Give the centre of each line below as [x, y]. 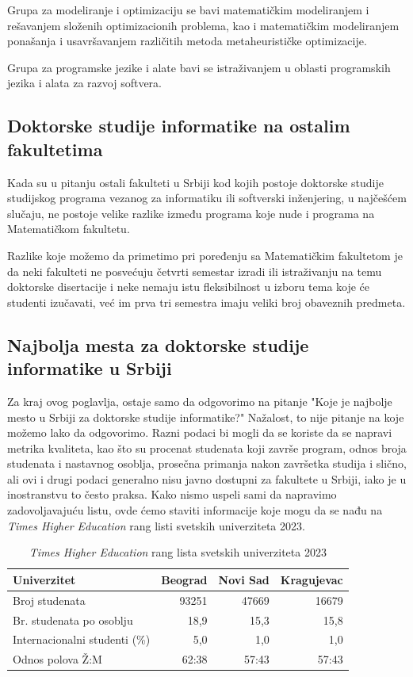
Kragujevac [312, 579]
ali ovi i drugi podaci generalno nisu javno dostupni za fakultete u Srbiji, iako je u [207, 478]
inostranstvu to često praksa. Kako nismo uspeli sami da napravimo [172, 494]
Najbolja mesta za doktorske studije [158, 344]
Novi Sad [244, 579]
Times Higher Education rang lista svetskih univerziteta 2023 [178, 552]
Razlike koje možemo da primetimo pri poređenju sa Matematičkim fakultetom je [205, 255]
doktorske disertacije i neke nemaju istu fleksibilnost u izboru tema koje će [189, 287]
